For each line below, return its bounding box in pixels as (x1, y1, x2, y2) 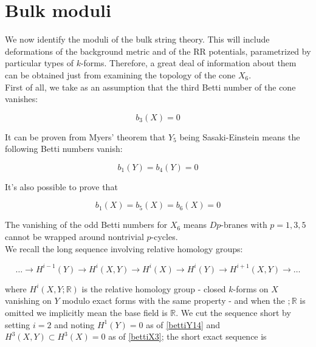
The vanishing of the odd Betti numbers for (5, 218, 168, 231)
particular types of (5, 57, 74, 69)
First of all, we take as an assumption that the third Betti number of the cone (5, 80, 296, 93)
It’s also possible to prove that (5, 180, 118, 193)
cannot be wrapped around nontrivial (5, 230, 144, 243)
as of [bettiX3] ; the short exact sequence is (108, 330, 267, 343)
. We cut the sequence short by (176, 306, 291, 318)
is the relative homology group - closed (81, 282, 226, 295)
